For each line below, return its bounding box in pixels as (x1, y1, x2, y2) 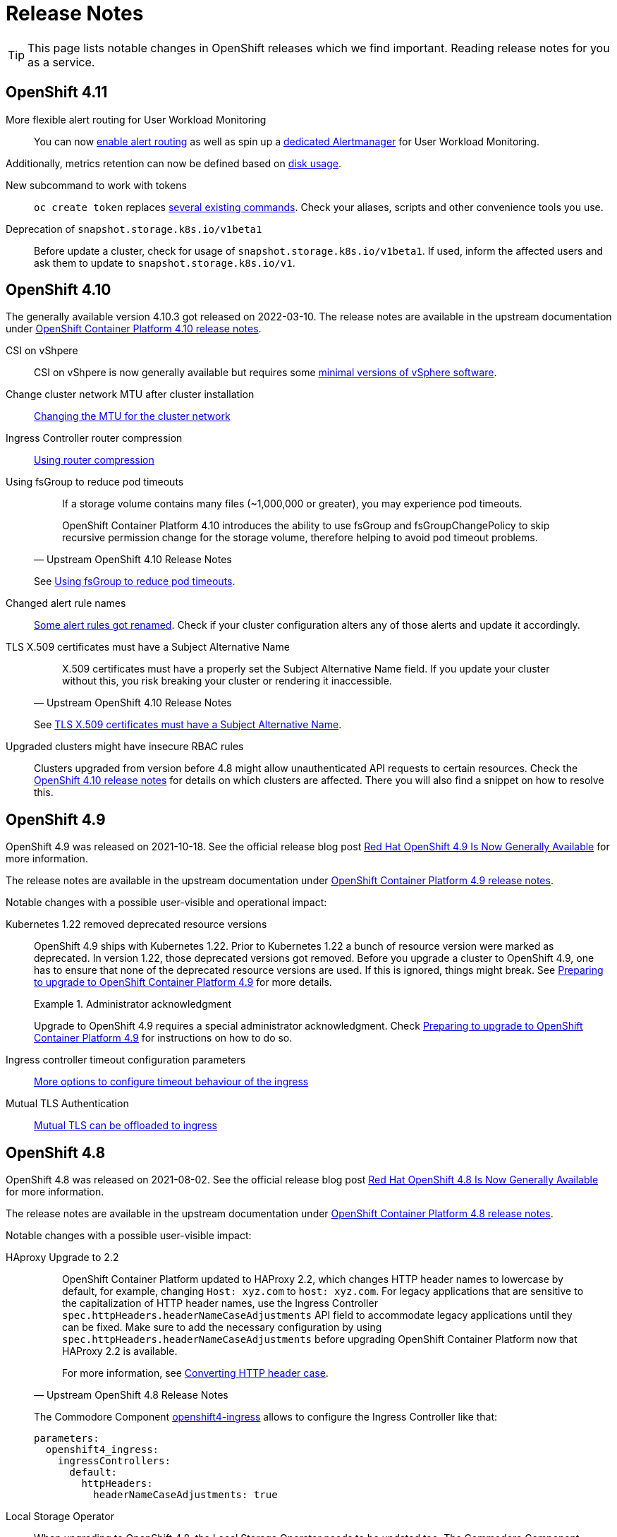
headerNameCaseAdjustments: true (93, 1489, 278, 1501)
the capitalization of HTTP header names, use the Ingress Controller (62, 1297, 378, 1310)
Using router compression (34, 454, 154, 466)
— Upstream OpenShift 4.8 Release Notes (34, 1389, 228, 1402)
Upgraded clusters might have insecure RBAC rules (6, 740, 244, 753)
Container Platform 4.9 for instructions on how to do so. (34, 1032, 293, 1044)
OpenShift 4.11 (6, 83, 108, 102)
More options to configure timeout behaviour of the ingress (34, 1075, 309, 1088)
